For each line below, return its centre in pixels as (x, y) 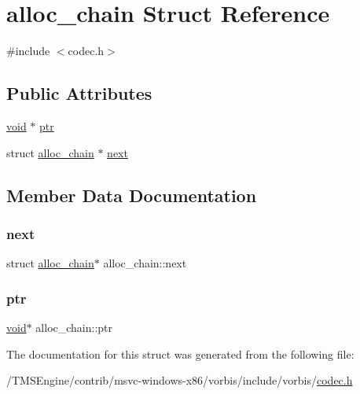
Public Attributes (79, 93)
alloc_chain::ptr (74, 327)
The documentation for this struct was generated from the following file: (180, 353)
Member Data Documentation (132, 195)
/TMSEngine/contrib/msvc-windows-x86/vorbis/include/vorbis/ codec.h (180, 380)
